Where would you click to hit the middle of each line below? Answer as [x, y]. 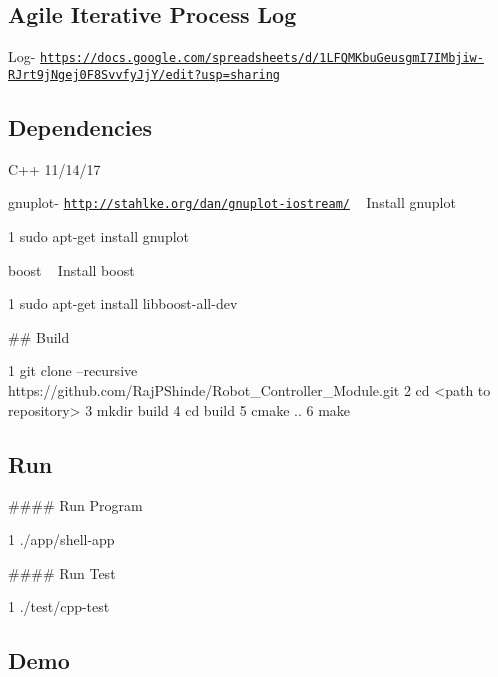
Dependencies [80, 126]
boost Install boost [71, 269]
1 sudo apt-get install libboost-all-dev [123, 303]
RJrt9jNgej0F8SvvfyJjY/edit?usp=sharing [144, 74]
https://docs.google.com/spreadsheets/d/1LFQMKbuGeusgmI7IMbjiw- [262, 58]
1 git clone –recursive [73, 370]
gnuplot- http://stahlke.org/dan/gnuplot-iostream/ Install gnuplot [232, 202]
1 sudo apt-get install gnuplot [99, 235]
